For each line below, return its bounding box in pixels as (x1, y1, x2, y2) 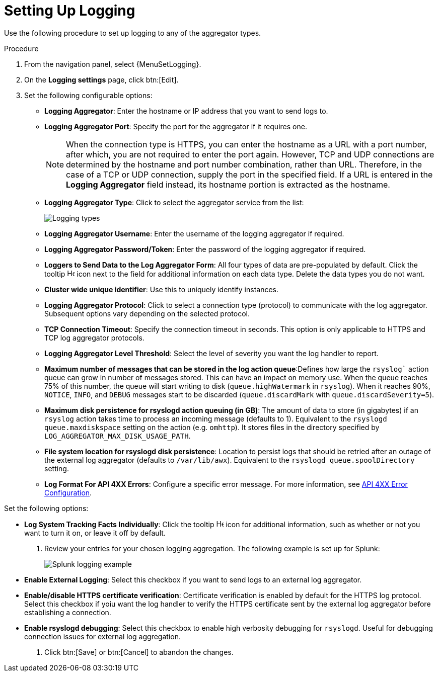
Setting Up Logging (4, 2, 135, 19)
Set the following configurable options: (24, 91, 153, 100)
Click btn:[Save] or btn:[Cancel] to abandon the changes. (44, 647, 234, 656)
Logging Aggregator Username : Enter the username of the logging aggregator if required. (44, 229, 344, 238)
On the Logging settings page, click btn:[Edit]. (24, 75, 179, 84)
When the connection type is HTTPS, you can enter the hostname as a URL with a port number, (66, 139, 427, 149)
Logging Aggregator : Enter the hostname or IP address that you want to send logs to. (44, 106, 328, 115)
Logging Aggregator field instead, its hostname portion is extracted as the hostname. (66, 179, 390, 190)
